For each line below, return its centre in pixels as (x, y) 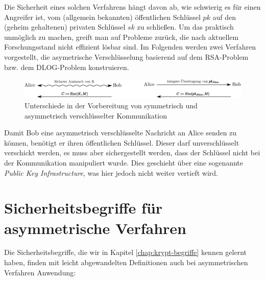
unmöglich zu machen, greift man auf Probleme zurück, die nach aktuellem (122, 37)
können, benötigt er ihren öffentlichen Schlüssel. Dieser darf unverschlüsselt (122, 142)
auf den (224, 17)
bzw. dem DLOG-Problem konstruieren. (67, 67)
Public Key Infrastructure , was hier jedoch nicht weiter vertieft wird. (111, 172)
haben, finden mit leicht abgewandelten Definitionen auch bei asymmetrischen (126, 262)
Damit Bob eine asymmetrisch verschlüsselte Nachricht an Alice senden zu (121, 133)
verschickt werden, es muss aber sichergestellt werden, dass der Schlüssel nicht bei (132, 153)
